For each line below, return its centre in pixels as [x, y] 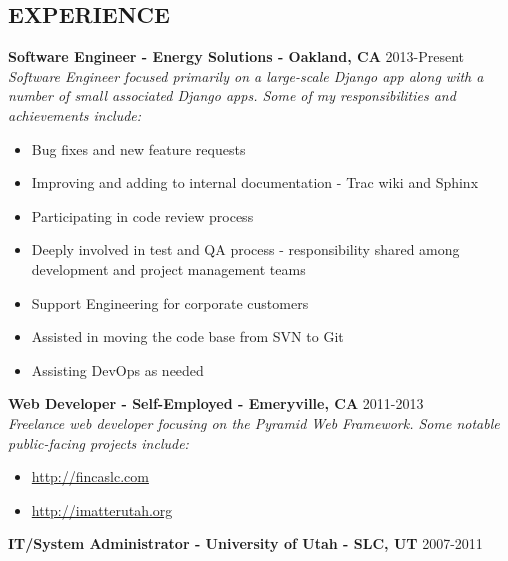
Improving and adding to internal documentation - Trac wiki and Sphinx [255, 182]
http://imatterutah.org [102, 509]
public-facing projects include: [98, 442]
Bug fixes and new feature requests [138, 148]
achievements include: [75, 114]
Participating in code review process [142, 215]
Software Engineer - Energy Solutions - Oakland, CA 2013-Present [236, 56]
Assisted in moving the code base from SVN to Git [187, 336]
